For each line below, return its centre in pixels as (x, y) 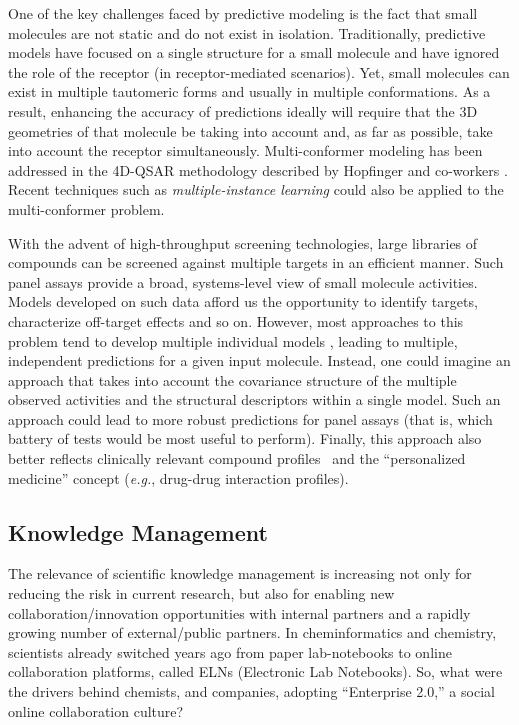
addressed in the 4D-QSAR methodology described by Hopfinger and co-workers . (258, 169)
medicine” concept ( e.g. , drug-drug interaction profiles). (178, 477)
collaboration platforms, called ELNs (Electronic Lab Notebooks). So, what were (255, 671)
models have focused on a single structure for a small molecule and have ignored (254, 52)
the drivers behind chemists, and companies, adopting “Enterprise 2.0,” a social (251, 691)
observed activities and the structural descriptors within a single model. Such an (254, 399)
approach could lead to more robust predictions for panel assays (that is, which (250, 418)
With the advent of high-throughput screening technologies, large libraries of (243, 242)
